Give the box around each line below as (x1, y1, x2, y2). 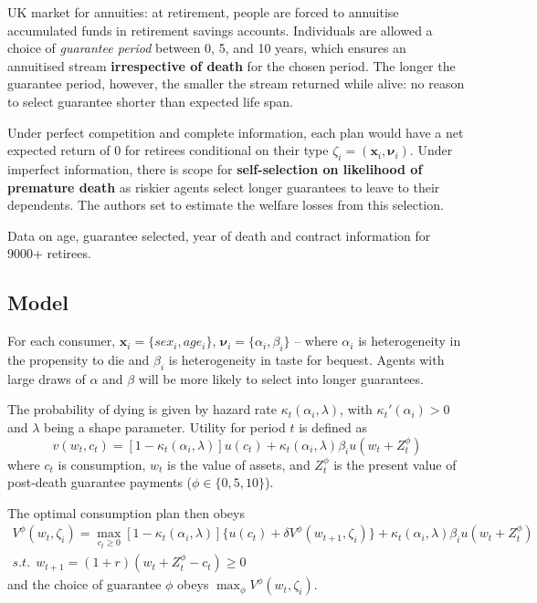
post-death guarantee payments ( (7, 473, 193, 492)
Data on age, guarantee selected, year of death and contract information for (7, 225, 431, 244)
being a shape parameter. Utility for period (44, 417, 286, 436)
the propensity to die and (7, 349, 150, 369)
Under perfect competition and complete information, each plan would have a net (7, 122, 464, 141)
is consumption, (58, 454, 146, 473)
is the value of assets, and (167, 454, 311, 473)
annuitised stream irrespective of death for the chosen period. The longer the (7, 56, 456, 75)
